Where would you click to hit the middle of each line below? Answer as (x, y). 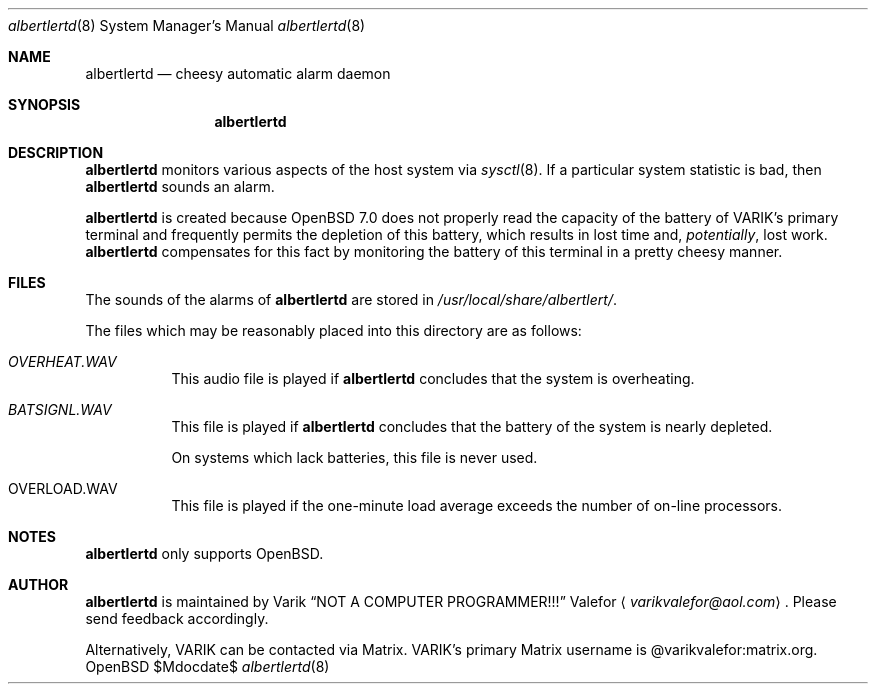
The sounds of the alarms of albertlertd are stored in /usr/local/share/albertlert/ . (351, 299)
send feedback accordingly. (177, 618)
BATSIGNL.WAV (60, 409)
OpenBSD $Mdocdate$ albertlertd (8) (207, 666)
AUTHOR (38, 584)
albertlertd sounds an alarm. (180, 186)
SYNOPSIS (44, 104)
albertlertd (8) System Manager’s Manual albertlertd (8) (187, 25)
